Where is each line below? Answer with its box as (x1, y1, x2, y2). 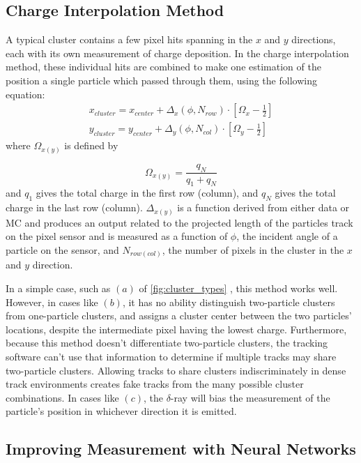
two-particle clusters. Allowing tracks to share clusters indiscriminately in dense (6, 363, 346, 377)
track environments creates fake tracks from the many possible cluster (6, 377, 304, 391)
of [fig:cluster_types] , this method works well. (139, 280, 338, 295)
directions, (291, 32, 336, 47)
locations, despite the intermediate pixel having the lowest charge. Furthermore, (6, 321, 347, 336)
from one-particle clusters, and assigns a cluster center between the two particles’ (6, 308, 352, 323)
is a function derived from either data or (177, 200, 350, 215)
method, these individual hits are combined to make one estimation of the (6, 59, 321, 74)
